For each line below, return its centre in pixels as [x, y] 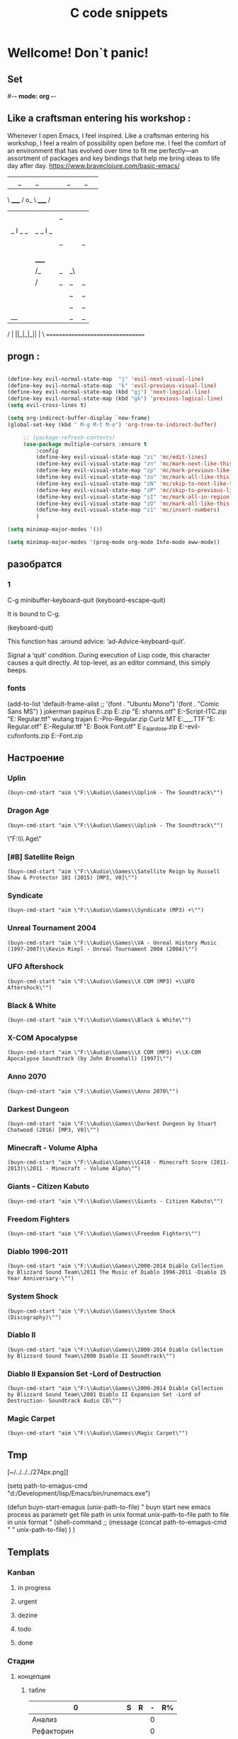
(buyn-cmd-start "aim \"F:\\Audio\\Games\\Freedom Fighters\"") [104, 1233]
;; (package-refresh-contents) [69, 438]
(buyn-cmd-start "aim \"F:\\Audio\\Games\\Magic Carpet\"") [98, 1433]
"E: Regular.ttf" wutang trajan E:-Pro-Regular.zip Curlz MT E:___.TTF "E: [112, 718]
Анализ [44, 1720]
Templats [28, 1552]
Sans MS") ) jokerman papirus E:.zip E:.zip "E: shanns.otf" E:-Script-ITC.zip [117, 711]
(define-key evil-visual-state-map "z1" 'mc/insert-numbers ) [128, 510]
